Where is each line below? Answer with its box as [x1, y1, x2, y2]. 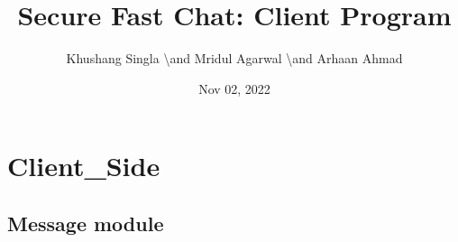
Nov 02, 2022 [198, 79, 270, 98]
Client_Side [7, 147, 160, 184]
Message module [7, 209, 164, 237]
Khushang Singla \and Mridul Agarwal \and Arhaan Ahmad [66, 49, 403, 68]
